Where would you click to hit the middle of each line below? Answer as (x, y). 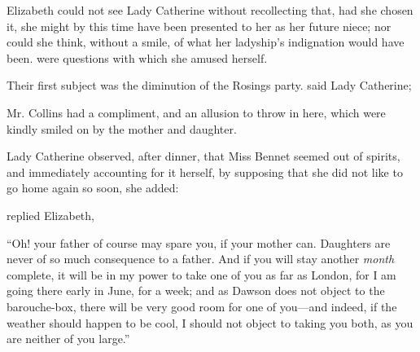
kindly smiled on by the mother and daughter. (122, 128)
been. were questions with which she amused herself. (137, 57)
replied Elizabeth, (50, 215)
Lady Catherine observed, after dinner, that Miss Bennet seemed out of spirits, (203, 156)
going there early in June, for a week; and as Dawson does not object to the (196, 290)
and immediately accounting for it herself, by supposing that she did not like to (205, 172)
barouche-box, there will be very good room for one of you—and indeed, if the (202, 306)
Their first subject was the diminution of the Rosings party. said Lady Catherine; (209, 85)
